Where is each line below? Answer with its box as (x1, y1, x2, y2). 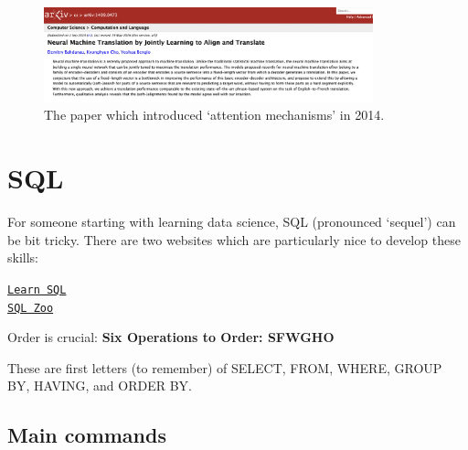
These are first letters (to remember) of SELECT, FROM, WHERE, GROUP (7, 358, 442, 377)
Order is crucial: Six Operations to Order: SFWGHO (7, 327, 335, 347)
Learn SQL (7, 283, 67, 296)
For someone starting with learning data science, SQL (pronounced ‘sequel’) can (7, 212, 456, 231)
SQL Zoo (7, 301, 54, 315)
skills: (7, 248, 38, 267)
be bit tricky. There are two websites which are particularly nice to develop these (7, 230, 461, 249)
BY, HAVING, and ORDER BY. (7, 376, 192, 395)
